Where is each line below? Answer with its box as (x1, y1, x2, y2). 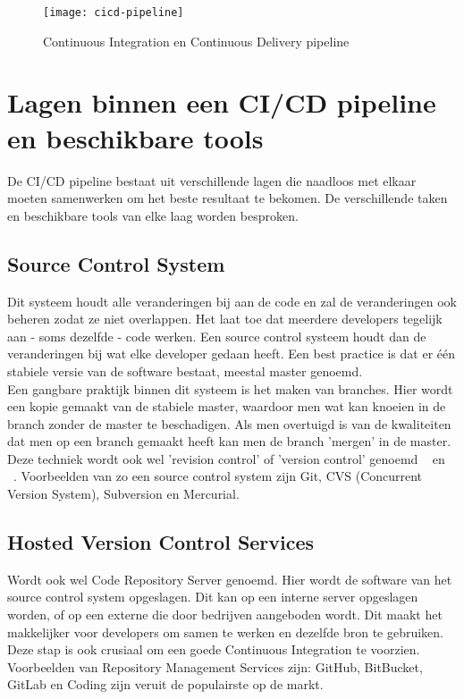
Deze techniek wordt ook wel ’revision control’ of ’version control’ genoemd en (7, 449, 445, 467)
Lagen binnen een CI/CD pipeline (7, 84, 436, 121)
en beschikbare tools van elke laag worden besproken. (7, 206, 299, 224)
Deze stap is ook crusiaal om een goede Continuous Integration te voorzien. (7, 640, 420, 659)
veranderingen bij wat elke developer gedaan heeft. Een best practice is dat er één (7, 344, 456, 363)
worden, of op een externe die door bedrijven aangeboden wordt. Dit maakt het (7, 605, 443, 624)
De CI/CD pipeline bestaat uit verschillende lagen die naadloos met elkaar (7, 171, 417, 189)
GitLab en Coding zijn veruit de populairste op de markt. (7, 675, 324, 694)
